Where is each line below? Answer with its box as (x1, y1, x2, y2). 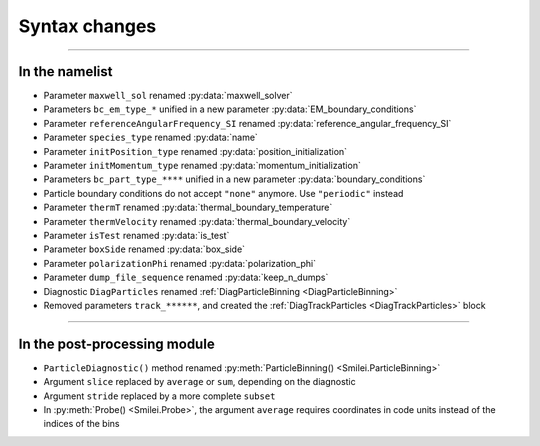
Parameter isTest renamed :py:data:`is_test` (43, 229, 230, 241)
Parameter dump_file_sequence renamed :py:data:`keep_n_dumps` (43, 271, 329, 284)
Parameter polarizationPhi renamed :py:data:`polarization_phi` (43, 257, 317, 269)
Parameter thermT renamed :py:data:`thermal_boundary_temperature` (43, 201, 333, 214)
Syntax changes (18, 15, 157, 37)
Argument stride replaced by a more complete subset (43, 390, 276, 402)
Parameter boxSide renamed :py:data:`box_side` (43, 243, 245, 255)
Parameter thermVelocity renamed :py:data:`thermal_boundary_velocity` (43, 215, 351, 227)
